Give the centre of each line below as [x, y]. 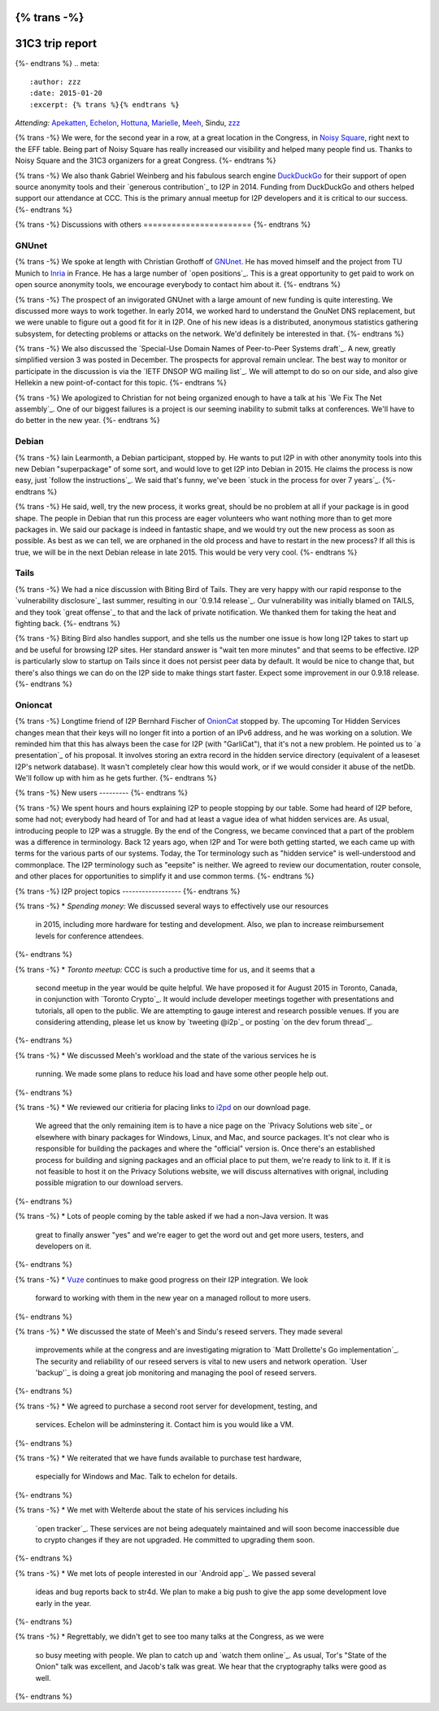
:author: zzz [55, 82]
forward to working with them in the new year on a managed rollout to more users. [173, 1298]
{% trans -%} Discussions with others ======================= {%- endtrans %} [163, 224]
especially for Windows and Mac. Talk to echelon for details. [136, 1477]
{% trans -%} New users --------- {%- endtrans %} [102, 793]
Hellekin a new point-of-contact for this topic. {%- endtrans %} [121, 383]
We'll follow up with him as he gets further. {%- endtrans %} [116, 778]
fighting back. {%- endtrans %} [68, 624]
